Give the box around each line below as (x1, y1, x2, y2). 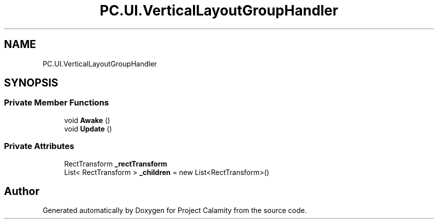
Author (4, 184, 39, 197)
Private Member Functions (4, 97, 109, 108)
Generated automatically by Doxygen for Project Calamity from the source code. (42, 206, 307, 215)
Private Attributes (4, 141, 74, 151)
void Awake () (64, 115, 110, 124)
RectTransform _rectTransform (64, 159, 167, 168)
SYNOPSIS (4, 76, 58, 89)
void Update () (64, 124, 112, 133)
